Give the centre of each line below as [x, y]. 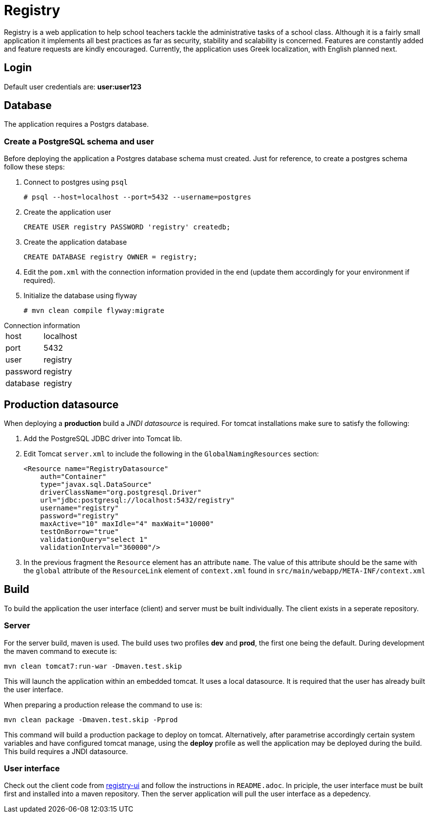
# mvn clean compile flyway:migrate [94, 311]
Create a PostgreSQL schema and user [79, 141]
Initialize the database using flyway [80, 296]
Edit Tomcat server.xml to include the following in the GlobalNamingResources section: [171, 454]
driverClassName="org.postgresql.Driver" [121, 493]
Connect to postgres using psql [76, 182]
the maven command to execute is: [61, 651]
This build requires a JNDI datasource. [66, 751]
